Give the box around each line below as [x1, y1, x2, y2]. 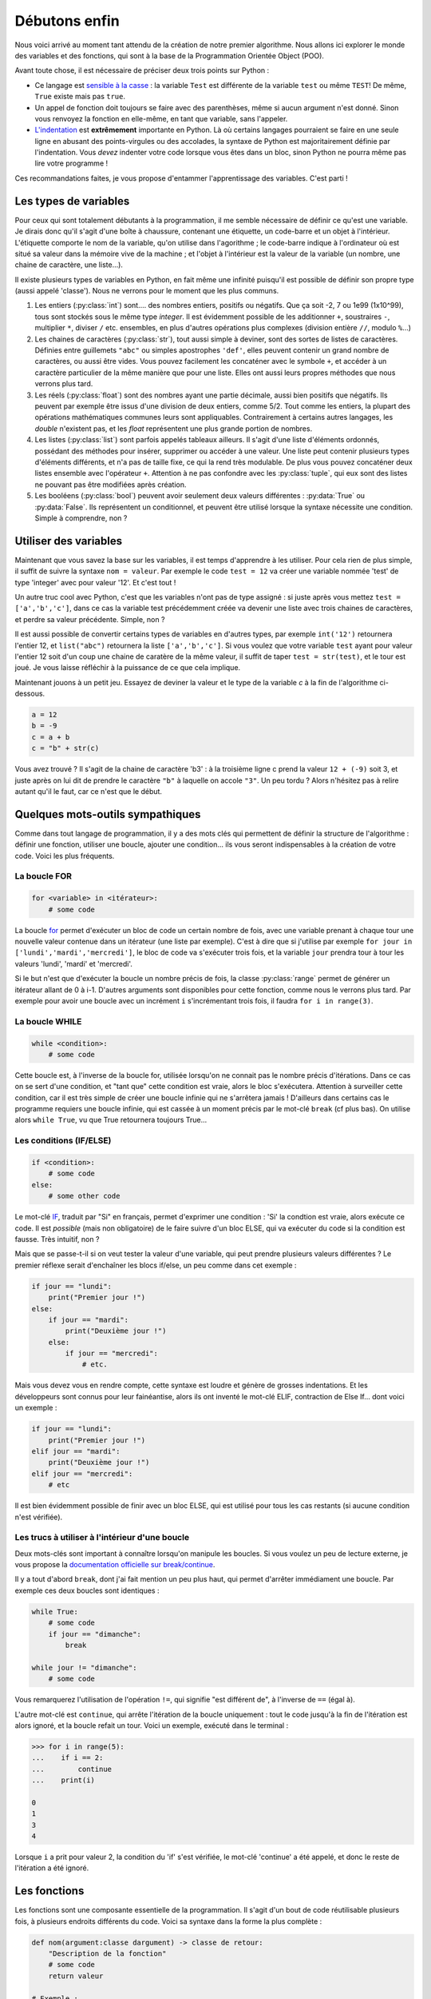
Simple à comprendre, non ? [34, 513, 128, 523]
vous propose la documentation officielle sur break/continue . [14, 1560, 215, 1570]
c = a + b [31, 732, 70, 741]
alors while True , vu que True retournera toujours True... [14, 1115, 208, 1125]
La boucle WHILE [14, 1015, 82, 1027]
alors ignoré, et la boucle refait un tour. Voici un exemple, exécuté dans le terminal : [14, 1720, 289, 1730]
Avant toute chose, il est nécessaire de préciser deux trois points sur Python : [14, 66, 270, 75]
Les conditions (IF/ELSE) [14, 1135, 112, 1147]
